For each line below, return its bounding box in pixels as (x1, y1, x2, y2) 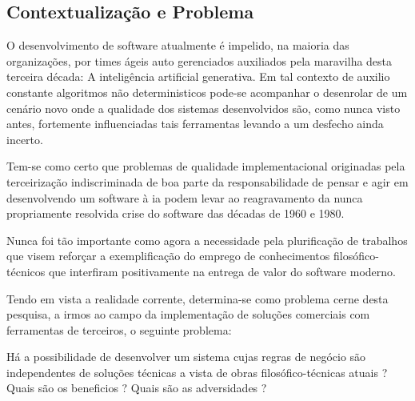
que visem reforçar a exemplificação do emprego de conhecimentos (6, 247, 330, 264)
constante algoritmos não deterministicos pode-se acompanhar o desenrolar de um (6, 83, 408, 100)
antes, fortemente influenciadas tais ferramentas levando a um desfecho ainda (6, 115, 384, 132)
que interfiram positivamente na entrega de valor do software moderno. (48, 263, 396, 279)
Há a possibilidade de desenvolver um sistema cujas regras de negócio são (6, 348, 366, 365)
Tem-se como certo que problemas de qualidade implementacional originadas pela (6, 158, 405, 174)
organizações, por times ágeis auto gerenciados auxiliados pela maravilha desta (6, 52, 393, 69)
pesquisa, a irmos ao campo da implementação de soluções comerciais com (6, 306, 370, 323)
